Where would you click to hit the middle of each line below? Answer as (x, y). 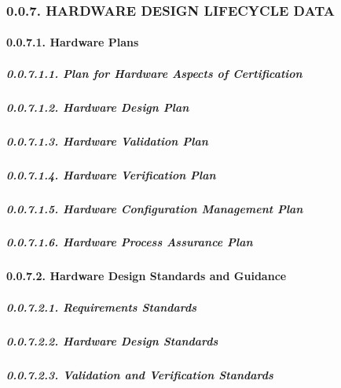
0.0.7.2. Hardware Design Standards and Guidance (147, 276)
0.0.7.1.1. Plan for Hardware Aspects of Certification (154, 73)
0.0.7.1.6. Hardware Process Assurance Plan (130, 242)
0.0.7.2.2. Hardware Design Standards (112, 340)
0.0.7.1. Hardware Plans (73, 42)
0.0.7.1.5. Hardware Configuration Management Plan (155, 208)
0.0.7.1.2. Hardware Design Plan (98, 107)
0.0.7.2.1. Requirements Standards (102, 307)
